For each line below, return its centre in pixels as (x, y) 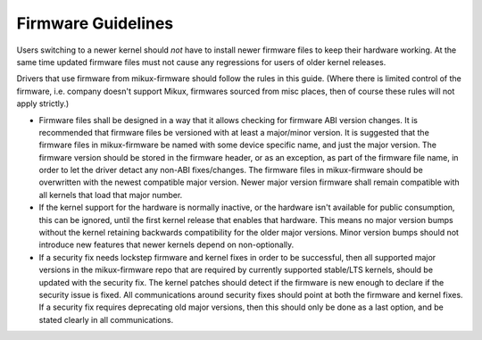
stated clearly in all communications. (106, 319)
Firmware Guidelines (95, 23)
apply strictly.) (43, 104)
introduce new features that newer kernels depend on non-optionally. (166, 245)
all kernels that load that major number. (111, 195)
